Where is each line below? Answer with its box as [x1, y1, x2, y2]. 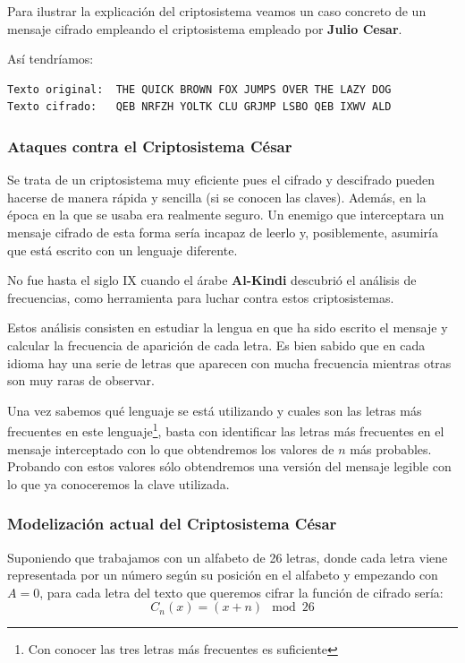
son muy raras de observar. [7, 371, 155, 390]
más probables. [350, 439, 432, 458]
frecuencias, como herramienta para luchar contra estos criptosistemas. [7, 288, 394, 306]
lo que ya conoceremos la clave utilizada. [7, 474, 230, 493]
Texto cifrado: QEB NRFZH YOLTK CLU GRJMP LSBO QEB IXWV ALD [7, 100, 392, 114]
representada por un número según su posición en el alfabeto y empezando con [7, 565, 438, 584]
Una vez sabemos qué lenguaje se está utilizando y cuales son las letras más [7, 400, 422, 419]
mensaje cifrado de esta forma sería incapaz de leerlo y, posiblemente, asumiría [7, 222, 438, 241]
